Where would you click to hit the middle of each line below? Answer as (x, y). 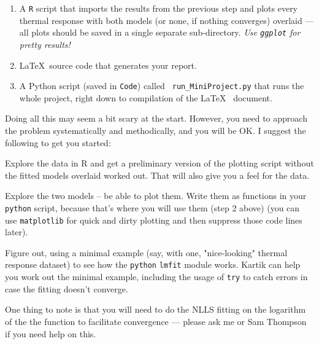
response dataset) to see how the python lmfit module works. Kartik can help (153, 264)
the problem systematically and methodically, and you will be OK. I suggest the (156, 130)
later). (17, 232)
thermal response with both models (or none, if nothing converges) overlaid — (167, 20)
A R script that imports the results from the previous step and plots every (159, 8)
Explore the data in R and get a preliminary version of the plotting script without (159, 163)
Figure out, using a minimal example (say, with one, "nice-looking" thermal (146, 252)
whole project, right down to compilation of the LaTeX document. (146, 97)
